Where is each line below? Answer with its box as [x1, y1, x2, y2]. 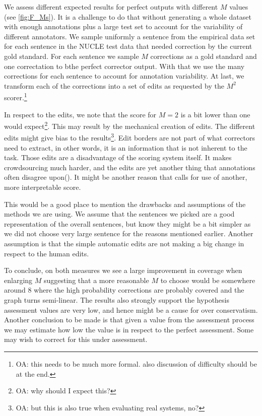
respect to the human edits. [4, 248, 89, 258]
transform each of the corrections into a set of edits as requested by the [4, 80, 224, 91]
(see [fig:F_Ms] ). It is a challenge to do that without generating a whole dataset [4, 11, 251, 22]
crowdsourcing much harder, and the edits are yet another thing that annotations [4, 162, 255, 172]
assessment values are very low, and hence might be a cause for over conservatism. [4, 304, 258, 315]
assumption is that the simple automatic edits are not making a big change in [4, 238, 244, 249]
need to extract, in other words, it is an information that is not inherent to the [4, 142, 247, 153]
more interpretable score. [4, 182, 81, 192]
